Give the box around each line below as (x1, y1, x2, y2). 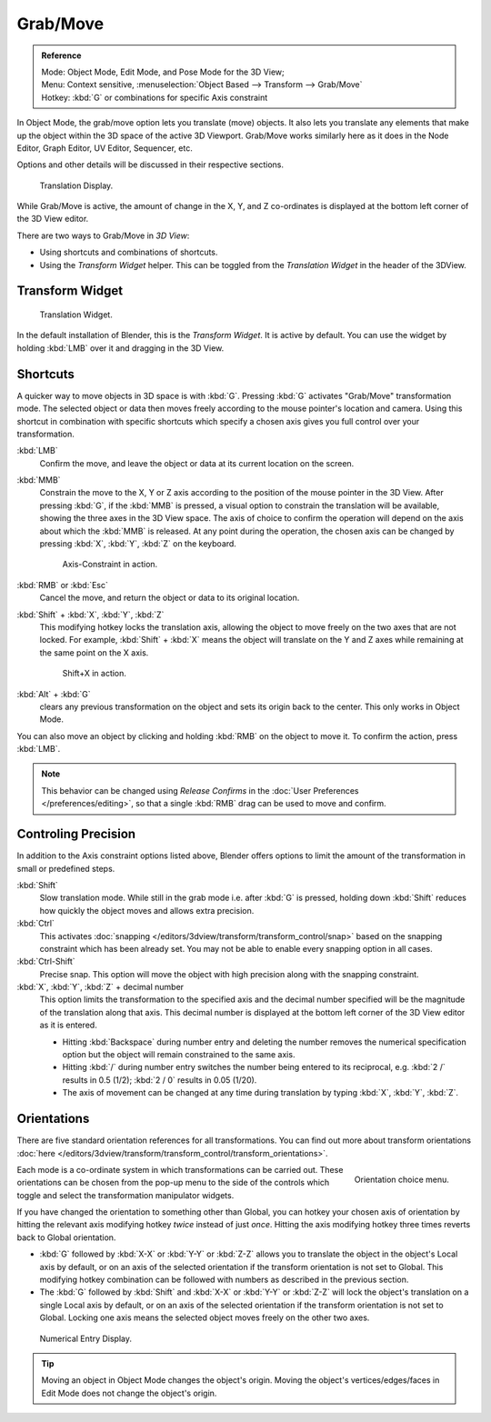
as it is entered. (39, 1019, 97, 1031)
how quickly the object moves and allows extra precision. (39, 905, 255, 916)
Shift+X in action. (62, 668, 127, 679)
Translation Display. (39, 180, 114, 191)
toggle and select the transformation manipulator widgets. (16, 1189, 235, 1200)
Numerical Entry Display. (39, 1333, 132, 1344)
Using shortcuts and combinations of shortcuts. (39, 246, 218, 258)
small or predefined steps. (16, 863, 115, 874)
